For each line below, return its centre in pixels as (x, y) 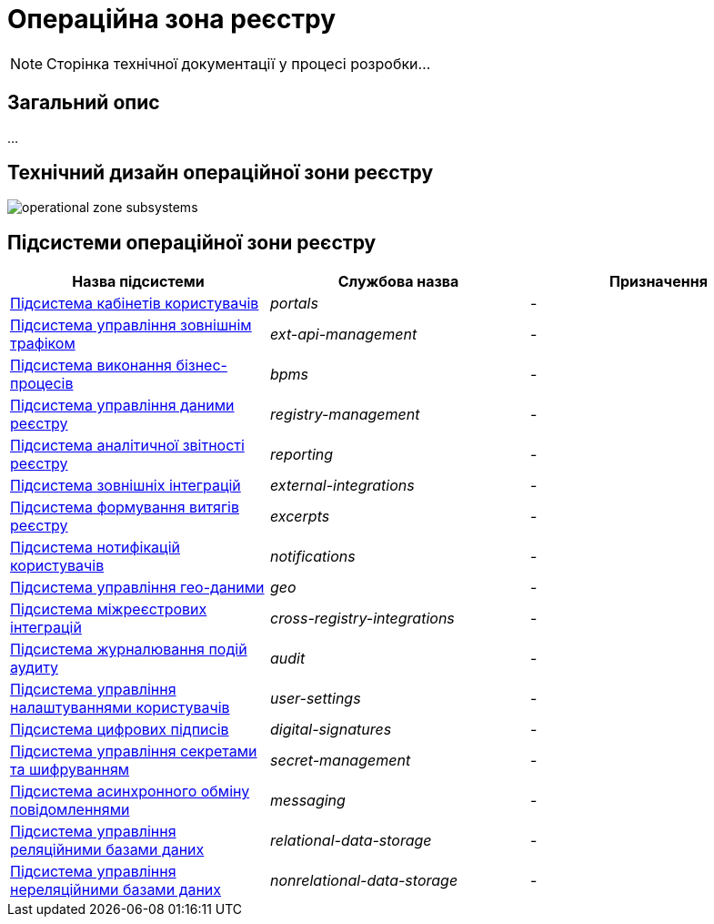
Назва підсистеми (138, 282)
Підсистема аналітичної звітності (127, 446)
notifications (312, 557)
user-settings (315, 699)
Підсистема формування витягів (125, 508)
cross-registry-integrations (362, 619)
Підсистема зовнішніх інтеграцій (126, 486)
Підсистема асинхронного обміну (130, 792)
